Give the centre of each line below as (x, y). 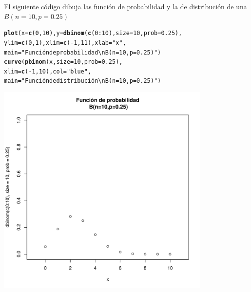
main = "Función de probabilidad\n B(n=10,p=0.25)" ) (83, 52)
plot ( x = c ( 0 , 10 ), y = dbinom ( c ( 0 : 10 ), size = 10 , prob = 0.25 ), (93, 33)
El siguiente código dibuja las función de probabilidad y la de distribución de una (125, 6)
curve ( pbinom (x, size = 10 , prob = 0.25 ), (63, 62)
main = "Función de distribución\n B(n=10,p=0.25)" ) (83, 81)
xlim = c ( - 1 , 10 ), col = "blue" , (48, 71)
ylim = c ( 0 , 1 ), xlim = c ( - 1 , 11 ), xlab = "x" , (65, 43)
